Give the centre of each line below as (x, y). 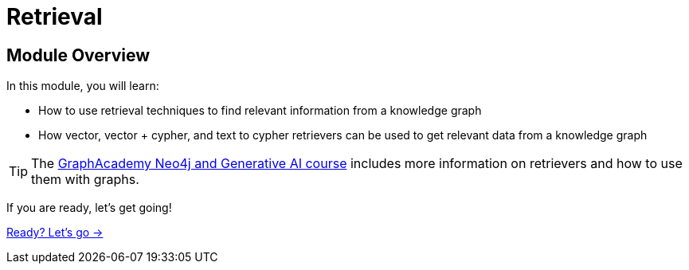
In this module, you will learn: (83, 86)
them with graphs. (85, 180)
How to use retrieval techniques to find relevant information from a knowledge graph (260, 111)
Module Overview (78, 55)
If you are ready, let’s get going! (89, 208)
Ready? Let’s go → (55, 233)
